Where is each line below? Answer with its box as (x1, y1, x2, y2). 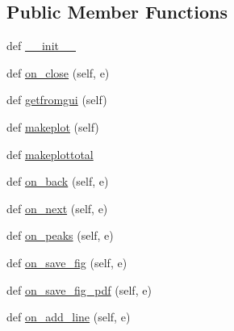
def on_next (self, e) (6, 199, 108, 216)
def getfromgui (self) (6, 91, 107, 108)
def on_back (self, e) (6, 173, 109, 190)
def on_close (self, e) (6, 64, 110, 81)
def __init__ (6, 37, 76, 54)
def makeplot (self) (6, 118, 99, 135)
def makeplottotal (6, 145, 94, 162)
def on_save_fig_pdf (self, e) (6, 281, 152, 298)
